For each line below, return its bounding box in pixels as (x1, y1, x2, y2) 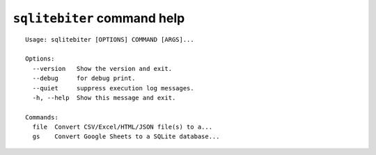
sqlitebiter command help (13, 10, 185, 26)
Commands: (25, 113, 58, 121)
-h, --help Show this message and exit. (32, 94, 176, 101)
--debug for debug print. (32, 74, 136, 83)
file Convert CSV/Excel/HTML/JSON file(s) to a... (32, 123, 212, 131)
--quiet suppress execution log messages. (32, 84, 194, 92)
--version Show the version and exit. (32, 65, 173, 72)
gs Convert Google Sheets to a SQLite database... (32, 133, 220, 140)
